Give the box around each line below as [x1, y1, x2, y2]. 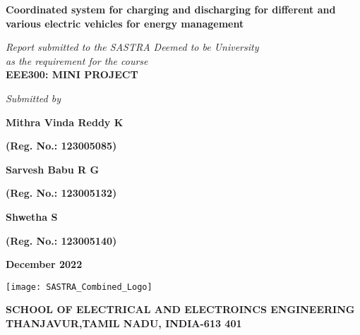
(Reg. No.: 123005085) [6, 138, 117, 153]
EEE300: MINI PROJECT [6, 67, 138, 82]
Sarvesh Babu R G [6, 162, 100, 176]
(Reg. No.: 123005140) [6, 233, 117, 248]
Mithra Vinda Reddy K [6, 114, 124, 129]
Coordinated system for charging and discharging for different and [6, 2, 336, 16]
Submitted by [6, 90, 61, 105]
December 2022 [6, 257, 83, 272]
